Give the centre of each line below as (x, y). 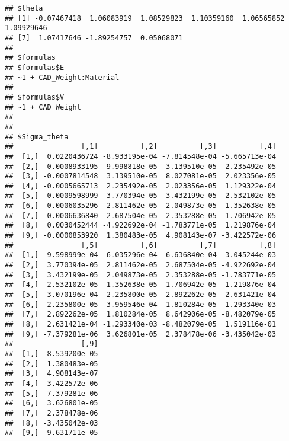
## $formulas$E (35, 67)
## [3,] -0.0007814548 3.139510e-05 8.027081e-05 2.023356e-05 (141, 176)
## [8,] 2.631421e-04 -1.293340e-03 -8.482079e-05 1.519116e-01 (141, 324)
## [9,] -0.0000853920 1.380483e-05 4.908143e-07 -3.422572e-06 (141, 236)
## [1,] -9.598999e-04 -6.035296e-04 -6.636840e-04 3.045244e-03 (141, 255)
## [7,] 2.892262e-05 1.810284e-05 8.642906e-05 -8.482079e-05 (141, 314)
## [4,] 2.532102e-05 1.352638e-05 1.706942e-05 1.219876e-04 (141, 285)
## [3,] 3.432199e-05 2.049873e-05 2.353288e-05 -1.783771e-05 (141, 275)
